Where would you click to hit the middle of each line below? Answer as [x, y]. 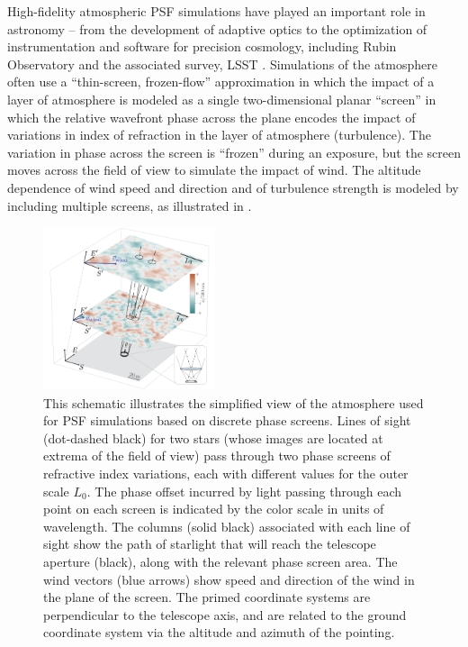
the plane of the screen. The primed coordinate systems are [207, 597]
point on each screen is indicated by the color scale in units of [214, 509]
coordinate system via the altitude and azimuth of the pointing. [219, 632]
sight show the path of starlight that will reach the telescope [210, 544]
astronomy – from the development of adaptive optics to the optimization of [217, 28]
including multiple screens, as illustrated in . [130, 205]
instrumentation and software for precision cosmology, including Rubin [202, 46]
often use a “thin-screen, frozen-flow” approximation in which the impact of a [221, 82]
